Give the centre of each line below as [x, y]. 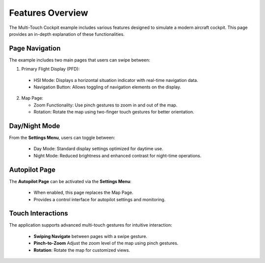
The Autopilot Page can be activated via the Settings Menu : [70, 181]
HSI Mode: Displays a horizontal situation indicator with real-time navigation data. [116, 80]
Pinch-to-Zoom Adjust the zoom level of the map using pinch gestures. [106, 243]
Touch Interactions [39, 213]
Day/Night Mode [35, 126]
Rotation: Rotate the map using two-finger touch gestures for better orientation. [114, 112]
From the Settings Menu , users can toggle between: [62, 138]
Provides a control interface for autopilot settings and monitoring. [100, 199]
